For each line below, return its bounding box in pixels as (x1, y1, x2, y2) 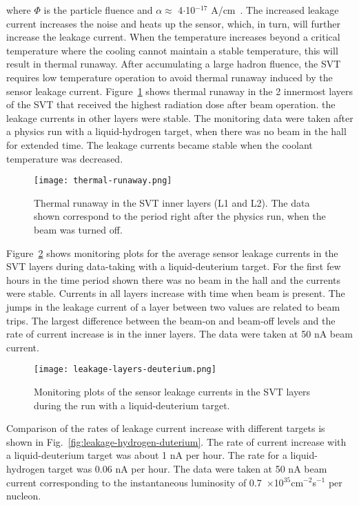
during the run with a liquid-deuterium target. (34, 398, 230, 412)
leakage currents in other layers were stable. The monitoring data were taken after (6, 110, 353, 125)
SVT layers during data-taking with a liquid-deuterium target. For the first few (6, 259, 341, 274)
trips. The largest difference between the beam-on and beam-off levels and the (6, 313, 336, 327)
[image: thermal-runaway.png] (34, 176, 172, 186)
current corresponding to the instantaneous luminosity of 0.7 (6, 475, 262, 489)
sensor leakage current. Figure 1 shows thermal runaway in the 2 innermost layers (6, 83, 353, 98)
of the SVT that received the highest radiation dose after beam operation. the (6, 97, 336, 112)
